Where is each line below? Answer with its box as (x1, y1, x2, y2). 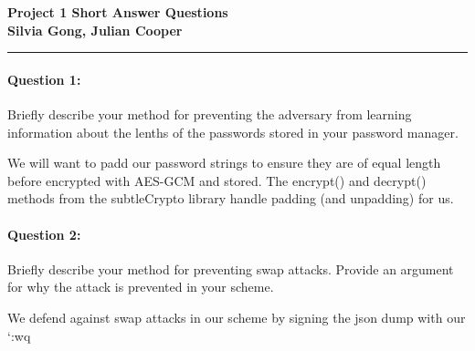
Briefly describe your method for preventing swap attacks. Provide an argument (7, 259, 454, 278)
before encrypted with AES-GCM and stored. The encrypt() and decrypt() (7, 170, 427, 190)
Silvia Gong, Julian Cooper (7, 20, 183, 39)
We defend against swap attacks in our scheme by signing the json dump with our (7, 307, 466, 326)
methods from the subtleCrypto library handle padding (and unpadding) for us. (7, 189, 454, 208)
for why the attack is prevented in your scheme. (7, 277, 274, 296)
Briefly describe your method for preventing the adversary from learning (7, 104, 412, 123)
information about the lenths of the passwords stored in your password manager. (7, 122, 459, 141)
